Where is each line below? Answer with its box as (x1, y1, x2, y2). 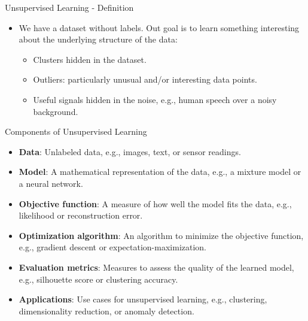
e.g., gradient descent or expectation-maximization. (19, 241, 207, 253)
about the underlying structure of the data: (19, 33, 178, 46)
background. (33, 105, 78, 117)
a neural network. (19, 177, 83, 189)
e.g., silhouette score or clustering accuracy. (19, 272, 178, 285)
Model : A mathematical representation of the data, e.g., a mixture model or (19, 165, 301, 178)
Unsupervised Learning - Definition (5, 1, 134, 13)
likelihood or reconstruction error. (19, 209, 143, 222)
